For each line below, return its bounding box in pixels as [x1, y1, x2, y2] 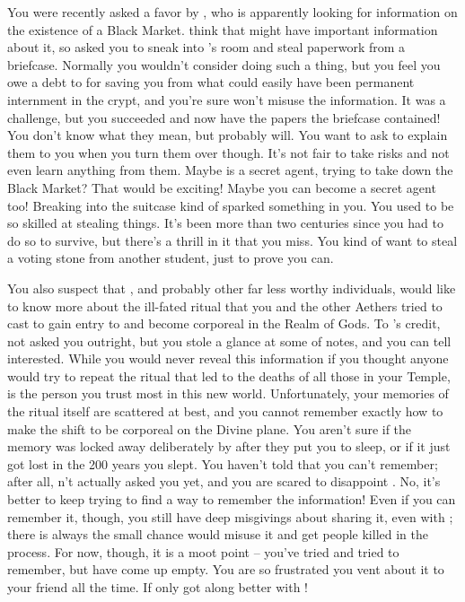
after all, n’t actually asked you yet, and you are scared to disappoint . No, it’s [7, 472, 441, 491]
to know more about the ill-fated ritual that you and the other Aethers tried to [7, 296, 443, 315]
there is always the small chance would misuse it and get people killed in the [7, 525, 428, 544]
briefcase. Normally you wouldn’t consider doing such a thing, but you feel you [7, 55, 441, 74]
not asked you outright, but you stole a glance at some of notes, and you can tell [7, 331, 452, 350]
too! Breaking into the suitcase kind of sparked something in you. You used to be [7, 196, 454, 214]
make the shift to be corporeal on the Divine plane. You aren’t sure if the [7, 419, 412, 438]
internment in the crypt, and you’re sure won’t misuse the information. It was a [7, 90, 446, 109]
